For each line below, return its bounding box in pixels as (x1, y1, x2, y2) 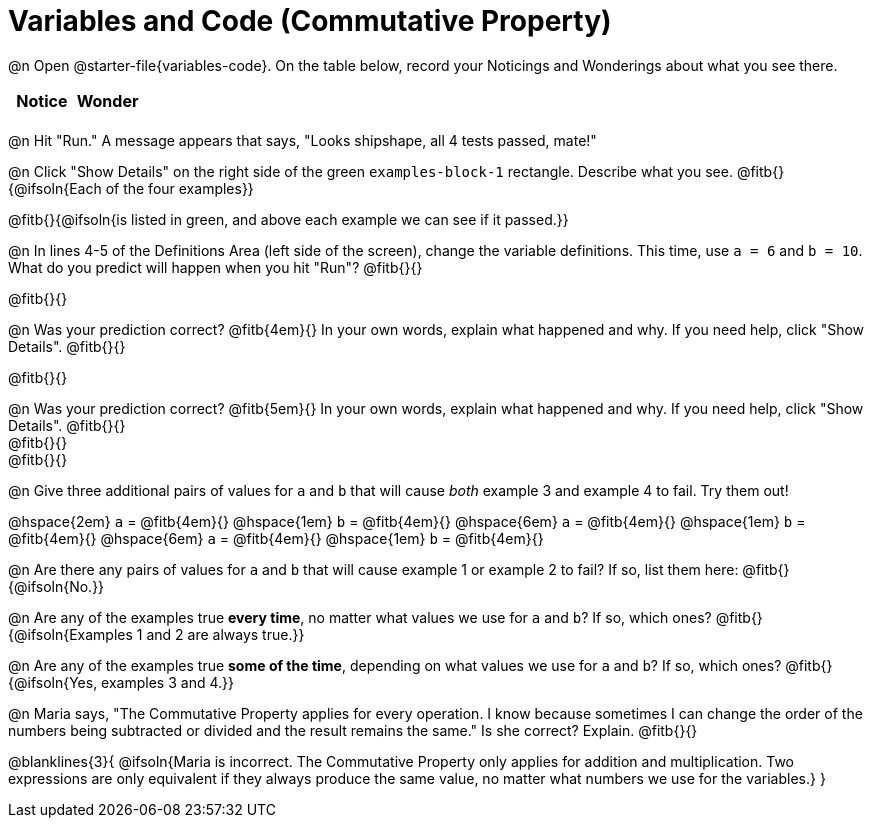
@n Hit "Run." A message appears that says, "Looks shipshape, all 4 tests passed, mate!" (8, 131, 597, 149)
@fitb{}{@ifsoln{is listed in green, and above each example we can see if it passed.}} (8, 210, 569, 228)
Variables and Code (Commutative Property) (8, 4, 612, 38)
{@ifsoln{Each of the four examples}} (8, 179, 254, 197)
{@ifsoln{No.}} (8, 577, 105, 595)
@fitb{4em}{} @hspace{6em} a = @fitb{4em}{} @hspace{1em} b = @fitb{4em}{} (8, 529, 544, 547)
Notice (16, 90, 68, 111)
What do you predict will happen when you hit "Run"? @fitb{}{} (8, 258, 423, 276)
